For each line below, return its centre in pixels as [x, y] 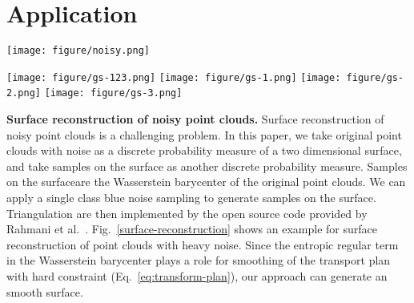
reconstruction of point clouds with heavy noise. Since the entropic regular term [203, 244]
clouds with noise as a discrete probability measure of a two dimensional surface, [204, 150]
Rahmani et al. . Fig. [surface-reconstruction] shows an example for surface [192, 229]
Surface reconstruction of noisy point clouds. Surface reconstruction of [195, 119]
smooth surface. [45, 291]
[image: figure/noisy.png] [78, 51]
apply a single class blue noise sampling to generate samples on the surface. [191, 198]
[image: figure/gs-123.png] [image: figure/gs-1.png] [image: [174, 77]
